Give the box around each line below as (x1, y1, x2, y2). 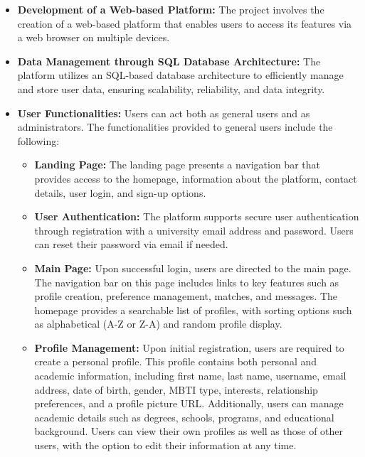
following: (17, 133, 60, 148)
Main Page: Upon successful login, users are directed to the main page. (34, 260, 351, 275)
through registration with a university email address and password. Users (34, 222, 354, 237)
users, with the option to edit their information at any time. (34, 438, 297, 453)
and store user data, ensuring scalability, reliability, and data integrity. (17, 81, 325, 96)
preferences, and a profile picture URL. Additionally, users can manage (34, 396, 344, 411)
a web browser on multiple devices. (17, 30, 170, 45)
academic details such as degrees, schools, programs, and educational (34, 409, 334, 424)
